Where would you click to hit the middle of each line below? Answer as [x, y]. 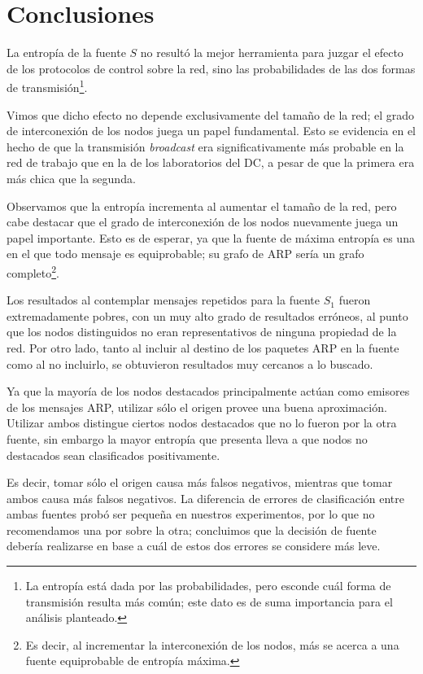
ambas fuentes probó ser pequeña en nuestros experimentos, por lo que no [191, 514]
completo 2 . [33, 271]
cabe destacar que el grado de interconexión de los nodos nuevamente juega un [203, 222]
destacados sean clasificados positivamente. [113, 455]
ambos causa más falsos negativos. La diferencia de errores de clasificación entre [205, 498]
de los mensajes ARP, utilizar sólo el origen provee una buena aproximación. [197, 407]
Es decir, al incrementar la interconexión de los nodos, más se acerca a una [212, 644]
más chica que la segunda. [71, 178]
